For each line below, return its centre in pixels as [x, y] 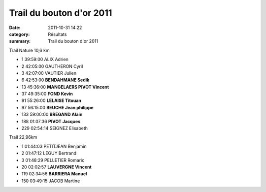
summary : [20, 41]
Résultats [57, 34]
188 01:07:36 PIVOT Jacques [51, 121]
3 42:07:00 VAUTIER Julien [49, 73]
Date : [15, 28]
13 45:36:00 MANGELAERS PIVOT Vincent [65, 87]
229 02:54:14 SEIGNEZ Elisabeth [55, 128]
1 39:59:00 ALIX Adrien [45, 60]
